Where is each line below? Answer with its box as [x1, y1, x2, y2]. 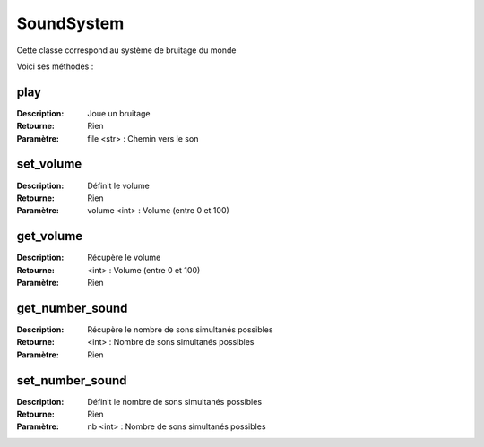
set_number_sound [16, 373, 127, 388]
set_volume [16, 157, 82, 172]
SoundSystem [16, 13, 125, 33]
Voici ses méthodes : [16, 61, 94, 72]
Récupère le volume [87, 252, 161, 263]
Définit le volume [87, 180, 150, 191]
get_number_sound [16, 300, 128, 315]
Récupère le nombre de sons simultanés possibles [87, 323, 273, 335]
